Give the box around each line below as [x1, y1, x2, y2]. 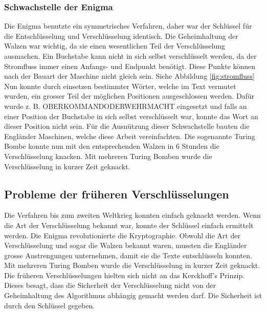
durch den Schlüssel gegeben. [4, 300, 95, 310]
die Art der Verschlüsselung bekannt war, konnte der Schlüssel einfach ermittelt [4, 219, 254, 230]
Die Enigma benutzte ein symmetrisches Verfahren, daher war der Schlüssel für [4, 20, 252, 31]
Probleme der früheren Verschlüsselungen [4, 186, 229, 201]
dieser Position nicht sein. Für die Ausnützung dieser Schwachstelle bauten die [4, 121, 250, 131]
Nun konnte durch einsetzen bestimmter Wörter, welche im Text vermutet [4, 80, 236, 91]
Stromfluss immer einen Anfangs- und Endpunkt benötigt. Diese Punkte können [4, 60, 256, 71]
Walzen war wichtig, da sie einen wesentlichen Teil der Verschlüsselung [4, 40, 226, 51]
